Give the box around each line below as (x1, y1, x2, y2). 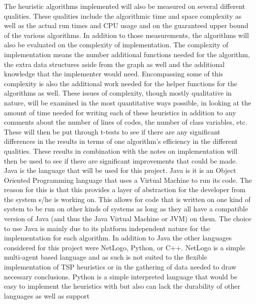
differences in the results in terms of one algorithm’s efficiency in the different (4, 136, 238, 146)
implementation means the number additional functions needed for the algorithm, (4, 49, 250, 59)
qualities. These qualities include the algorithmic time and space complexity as (4, 10, 242, 21)
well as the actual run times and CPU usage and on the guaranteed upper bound (4, 20, 249, 31)
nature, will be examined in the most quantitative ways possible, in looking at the (4, 97, 252, 107)
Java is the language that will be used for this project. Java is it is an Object (4, 165, 236, 175)
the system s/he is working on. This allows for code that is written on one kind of (4, 194, 251, 204)
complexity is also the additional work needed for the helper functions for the (4, 78, 237, 88)
